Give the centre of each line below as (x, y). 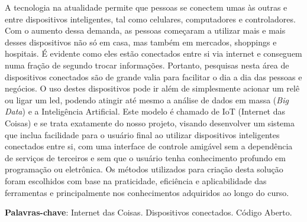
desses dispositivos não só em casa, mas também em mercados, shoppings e (141, 42)
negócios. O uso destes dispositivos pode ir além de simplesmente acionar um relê (152, 88)
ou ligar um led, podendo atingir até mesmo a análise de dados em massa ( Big (147, 99)
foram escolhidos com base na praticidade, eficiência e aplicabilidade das (136, 180)
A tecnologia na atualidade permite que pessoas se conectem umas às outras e (146, 7)
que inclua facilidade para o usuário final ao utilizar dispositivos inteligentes (142, 134)
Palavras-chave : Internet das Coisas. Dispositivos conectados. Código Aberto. (148, 212)
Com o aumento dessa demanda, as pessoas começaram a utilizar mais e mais (145, 30)
